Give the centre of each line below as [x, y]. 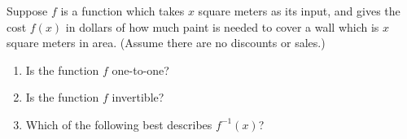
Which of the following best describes [119, 124]
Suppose [27, 11]
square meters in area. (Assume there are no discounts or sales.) [166, 43]
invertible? [138, 97]
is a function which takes [123, 11]
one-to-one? [140, 69]
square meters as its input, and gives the [299, 11]
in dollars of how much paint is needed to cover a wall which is [222, 26]
